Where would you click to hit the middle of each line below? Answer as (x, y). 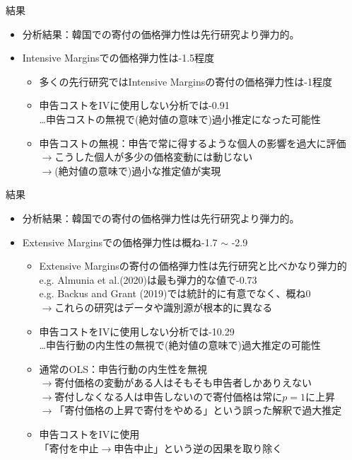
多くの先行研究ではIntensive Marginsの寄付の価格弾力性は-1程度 (186, 81)
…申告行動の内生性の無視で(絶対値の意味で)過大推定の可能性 (180, 345)
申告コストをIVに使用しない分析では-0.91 (134, 105)
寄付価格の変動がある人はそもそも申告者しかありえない (183, 383)
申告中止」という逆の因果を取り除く (198, 448)
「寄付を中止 (69, 448)
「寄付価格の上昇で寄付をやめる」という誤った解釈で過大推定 (198, 410)
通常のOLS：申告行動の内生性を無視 (123, 368)
